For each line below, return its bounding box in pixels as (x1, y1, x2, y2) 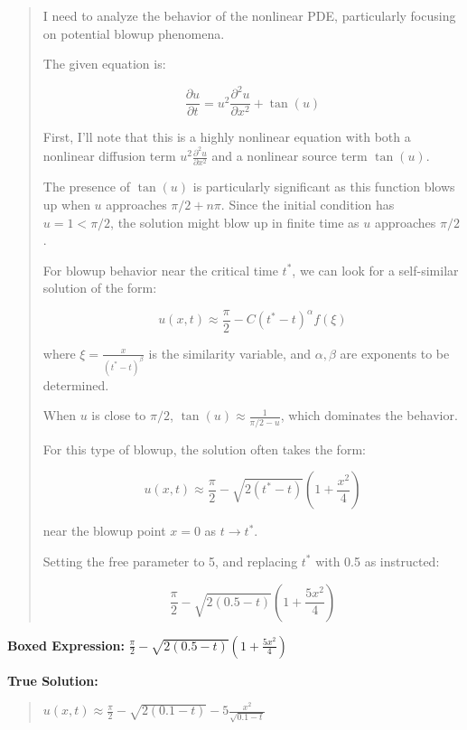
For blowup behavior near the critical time (42, 260, 278, 279)
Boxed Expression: (7, 635, 125, 654)
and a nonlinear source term (211, 146, 368, 165)
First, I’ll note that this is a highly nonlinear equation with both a (42, 127, 411, 146)
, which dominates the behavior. (280, 406, 458, 425)
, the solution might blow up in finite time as (110, 212, 360, 231)
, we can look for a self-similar (292, 260, 459, 279)
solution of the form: (42, 278, 157, 297)
